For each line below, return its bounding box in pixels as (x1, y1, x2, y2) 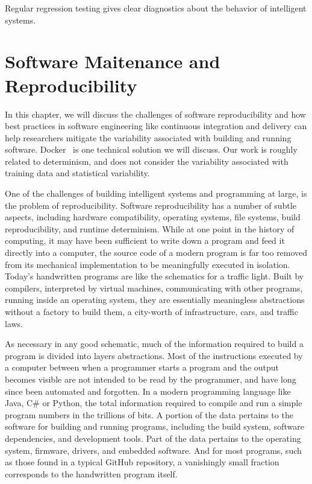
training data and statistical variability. (5, 167, 150, 179)
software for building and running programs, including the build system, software (5, 420, 304, 433)
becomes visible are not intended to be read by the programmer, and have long (5, 372, 296, 385)
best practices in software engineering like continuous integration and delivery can (5, 119, 307, 132)
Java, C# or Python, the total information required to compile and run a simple (5, 396, 302, 409)
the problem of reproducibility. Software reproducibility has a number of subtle (5, 199, 296, 211)
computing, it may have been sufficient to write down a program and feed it (5, 234, 285, 247)
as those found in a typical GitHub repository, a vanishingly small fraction (5, 456, 279, 468)
